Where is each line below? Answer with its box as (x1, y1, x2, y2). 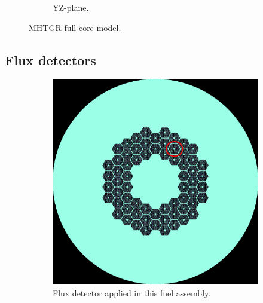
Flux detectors (5, 50, 96, 69)
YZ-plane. (53, 1, 89, 13)
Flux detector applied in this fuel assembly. (53, 286, 211, 299)
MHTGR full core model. (29, 21, 121, 33)
